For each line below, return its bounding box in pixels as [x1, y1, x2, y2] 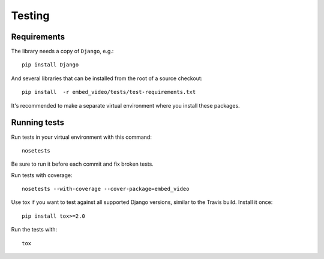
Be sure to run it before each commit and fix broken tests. [11, 160, 154, 167]
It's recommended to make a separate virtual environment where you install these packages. [11, 102, 240, 109]
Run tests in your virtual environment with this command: [11, 133, 152, 141]
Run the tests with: [11, 226, 57, 233]
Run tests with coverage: [11, 171, 73, 179]
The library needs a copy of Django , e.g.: [11, 48, 114, 55]
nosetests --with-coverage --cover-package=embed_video [22, 185, 190, 193]
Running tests [11, 117, 65, 128]
